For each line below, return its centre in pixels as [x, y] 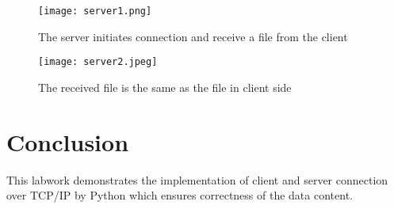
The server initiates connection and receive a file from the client [193, 36]
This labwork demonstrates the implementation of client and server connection [197, 179]
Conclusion [68, 141]
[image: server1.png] [95, 11]
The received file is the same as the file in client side [165, 87]
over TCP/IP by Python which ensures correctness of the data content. [180, 195]
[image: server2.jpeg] [98, 62]
